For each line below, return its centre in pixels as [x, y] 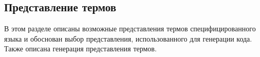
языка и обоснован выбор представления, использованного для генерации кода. [128, 38]
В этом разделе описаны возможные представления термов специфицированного [130, 28]
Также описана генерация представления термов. [80, 49]
